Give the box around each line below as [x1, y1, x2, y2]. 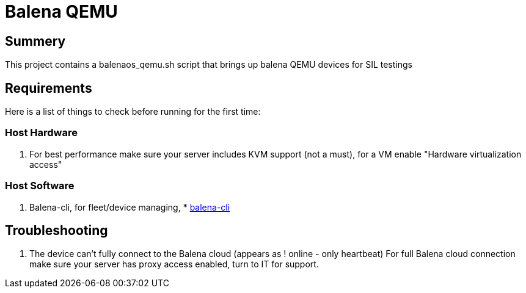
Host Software [5, 179, 75, 192]
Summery [5, 33, 66, 49]
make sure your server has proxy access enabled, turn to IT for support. [29, 259, 319, 270]
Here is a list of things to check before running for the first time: [5, 106, 261, 117]
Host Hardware [5, 126, 78, 139]
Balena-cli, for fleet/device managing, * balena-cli [29, 201, 230, 212]
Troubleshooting [5, 222, 108, 238]
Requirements [5, 80, 92, 96]
